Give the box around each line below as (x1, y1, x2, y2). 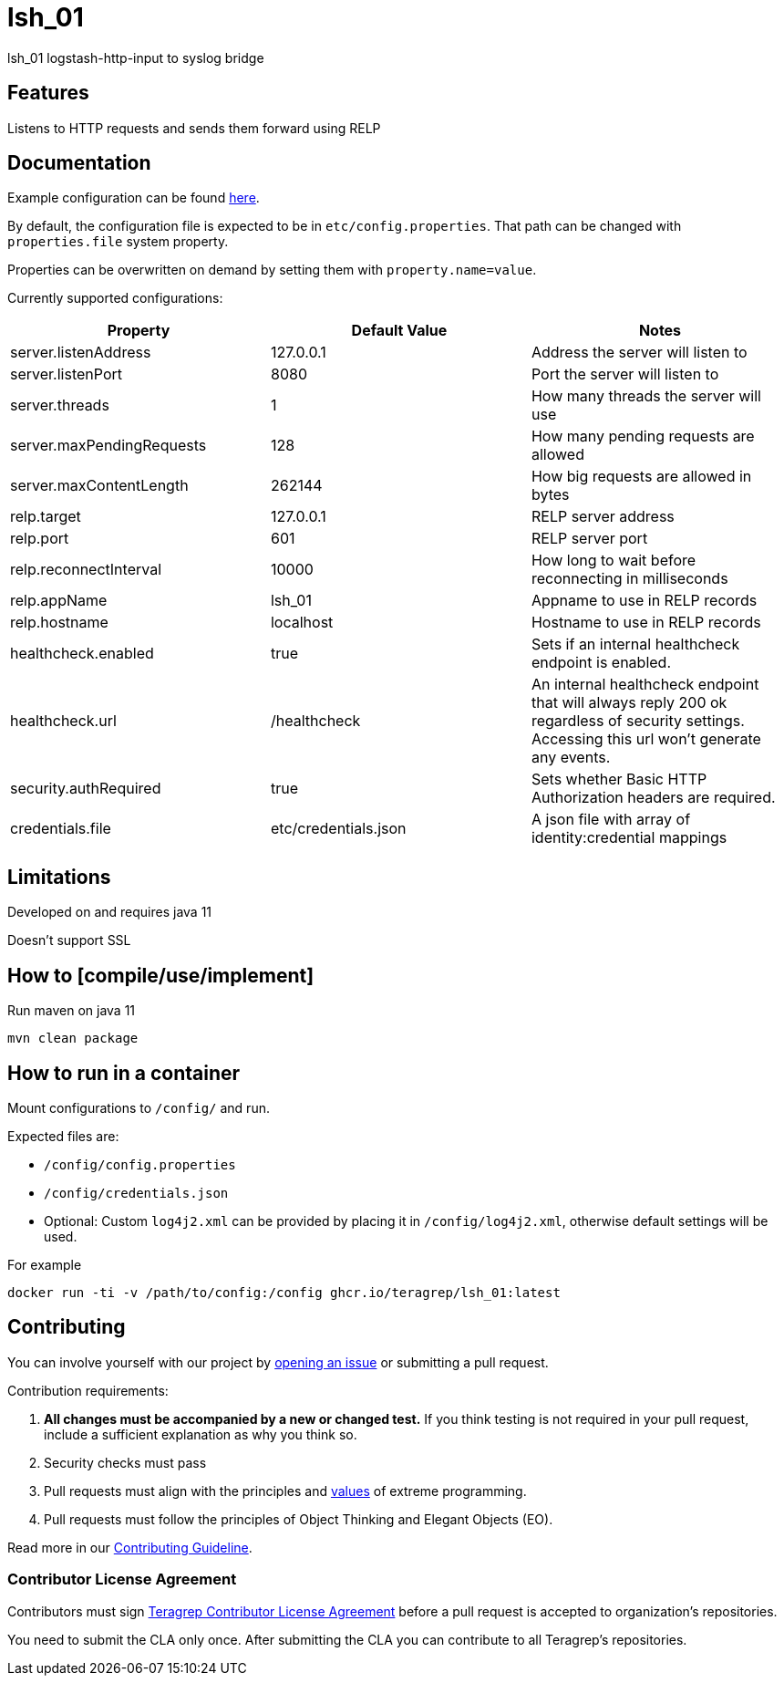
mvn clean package (7, 1031, 139, 1046)
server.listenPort (10, 365, 122, 384)
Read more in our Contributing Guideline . (7, 1539, 253, 1555)
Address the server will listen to (531, 343, 748, 362)
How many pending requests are (531, 427, 755, 446)
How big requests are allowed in (531, 467, 752, 486)
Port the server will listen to (531, 365, 719, 384)
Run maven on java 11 (7, 1003, 136, 1019)
